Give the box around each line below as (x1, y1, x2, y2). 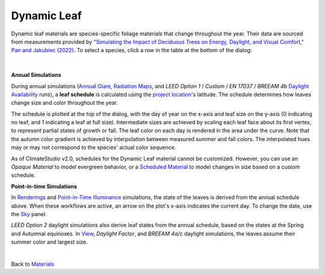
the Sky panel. (11, 210, 47, 217)
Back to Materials (11, 260, 54, 267)
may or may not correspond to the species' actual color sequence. (11, 144, 176, 151)
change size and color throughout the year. (11, 99, 119, 106)
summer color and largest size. (11, 238, 88, 246)
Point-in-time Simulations (11, 183, 78, 190)
